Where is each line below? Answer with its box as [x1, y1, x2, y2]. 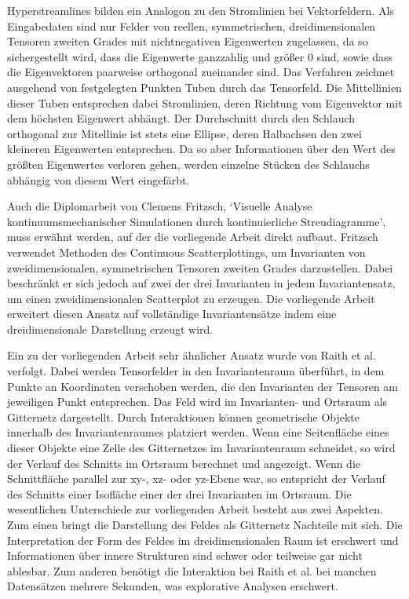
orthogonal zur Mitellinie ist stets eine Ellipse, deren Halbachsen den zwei [7, 125, 362, 141]
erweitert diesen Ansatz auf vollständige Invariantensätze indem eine [7, 305, 337, 322]
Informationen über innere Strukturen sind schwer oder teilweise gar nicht [7, 547, 363, 564]
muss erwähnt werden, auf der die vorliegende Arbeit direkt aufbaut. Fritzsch [7, 228, 378, 245]
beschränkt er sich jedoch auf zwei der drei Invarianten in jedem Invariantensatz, [7, 275, 396, 291]
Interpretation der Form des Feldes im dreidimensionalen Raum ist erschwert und [7, 531, 399, 548]
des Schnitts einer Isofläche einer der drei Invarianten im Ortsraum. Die [7, 485, 352, 502]
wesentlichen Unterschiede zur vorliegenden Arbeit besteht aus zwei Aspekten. [7, 501, 383, 517]
